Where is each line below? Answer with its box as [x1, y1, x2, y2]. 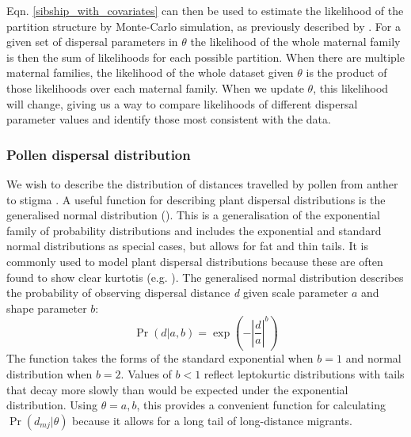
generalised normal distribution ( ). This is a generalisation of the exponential [6, 207, 380, 223]
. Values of [120, 365, 172, 382]
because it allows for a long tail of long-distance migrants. [72, 412, 352, 428]
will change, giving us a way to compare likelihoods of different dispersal [6, 95, 358, 112]
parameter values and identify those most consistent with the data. [6, 111, 331, 127]
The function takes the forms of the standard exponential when [6, 350, 314, 367]
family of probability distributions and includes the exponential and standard [6, 222, 382, 238]
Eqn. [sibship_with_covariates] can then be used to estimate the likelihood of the [6, 2, 404, 18]
